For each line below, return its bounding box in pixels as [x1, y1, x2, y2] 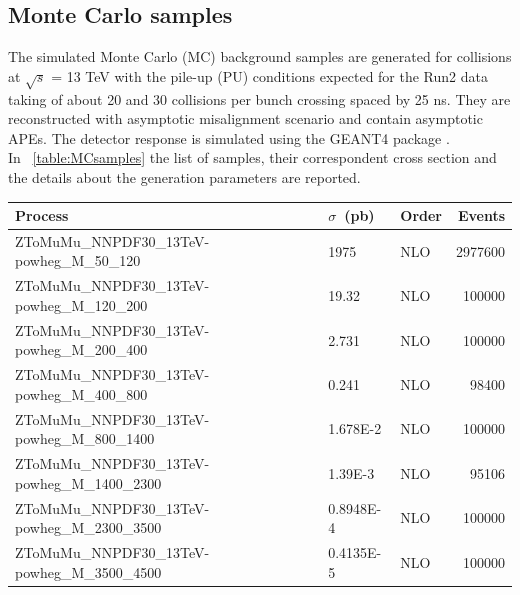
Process [15, 205, 69, 226]
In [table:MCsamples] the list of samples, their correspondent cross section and [8, 147, 497, 168]
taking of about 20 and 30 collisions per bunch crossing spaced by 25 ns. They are [8, 88, 511, 109]
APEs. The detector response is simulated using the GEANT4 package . [8, 127, 450, 148]
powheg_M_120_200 [15, 294, 148, 315]
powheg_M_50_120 [15, 250, 141, 271]
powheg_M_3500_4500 [15, 561, 162, 582]
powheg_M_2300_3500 [15, 517, 162, 538]
